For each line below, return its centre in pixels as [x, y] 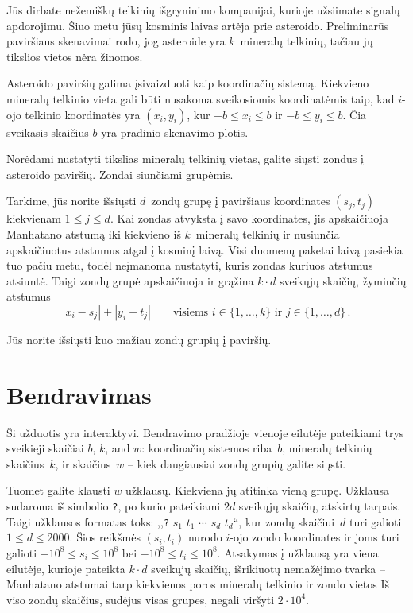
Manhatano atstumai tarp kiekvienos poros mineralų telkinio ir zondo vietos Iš [198, 584]
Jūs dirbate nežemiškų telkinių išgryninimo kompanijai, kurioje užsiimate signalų [203, 10]
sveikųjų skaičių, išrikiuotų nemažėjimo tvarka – [268, 568]
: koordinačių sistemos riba [207, 448]
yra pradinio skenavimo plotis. [175, 132]
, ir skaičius [83, 463]
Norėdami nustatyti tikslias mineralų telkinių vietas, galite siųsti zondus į [185, 159]
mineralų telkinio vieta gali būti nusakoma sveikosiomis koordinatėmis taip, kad [201, 98]
